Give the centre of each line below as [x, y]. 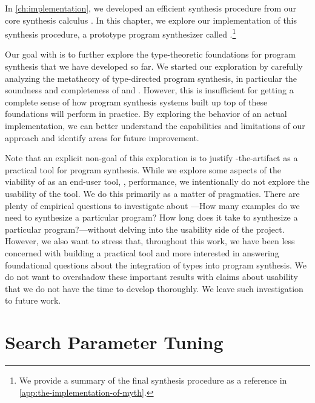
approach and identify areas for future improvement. [102, 137]
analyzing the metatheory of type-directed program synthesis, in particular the [151, 78]
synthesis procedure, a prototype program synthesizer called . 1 [121, 33]
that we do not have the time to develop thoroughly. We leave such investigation [154, 288]
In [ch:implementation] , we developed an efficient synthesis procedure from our [151, 8]
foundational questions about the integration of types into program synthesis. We [156, 265]
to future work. [33, 300]
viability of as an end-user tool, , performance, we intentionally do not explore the [157, 182]
